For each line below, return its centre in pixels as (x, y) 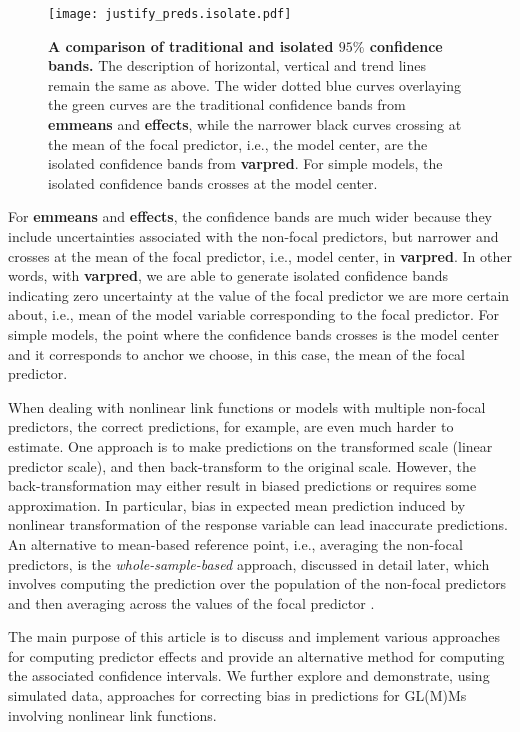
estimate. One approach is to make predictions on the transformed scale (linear (250, 445)
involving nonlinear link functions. (112, 714)
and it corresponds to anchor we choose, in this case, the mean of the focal (237, 353)
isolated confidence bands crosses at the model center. (213, 182)
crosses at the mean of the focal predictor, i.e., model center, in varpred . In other (260, 255)
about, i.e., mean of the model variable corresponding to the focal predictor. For (253, 314)
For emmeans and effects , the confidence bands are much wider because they (250, 216)
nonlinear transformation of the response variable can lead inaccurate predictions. (258, 524)
